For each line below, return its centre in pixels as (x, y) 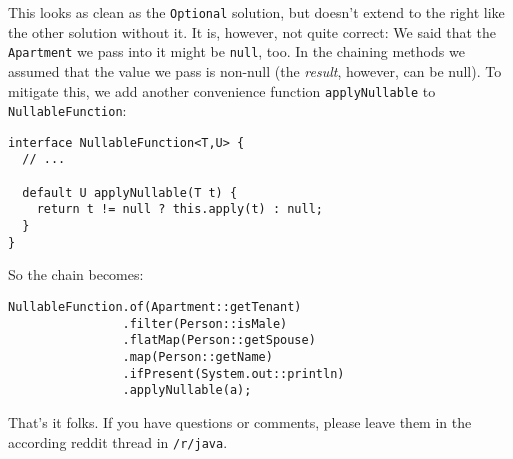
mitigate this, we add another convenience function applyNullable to (222, 90)
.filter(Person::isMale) (205, 323)
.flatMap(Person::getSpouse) (219, 340)
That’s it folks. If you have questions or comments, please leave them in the (240, 421)
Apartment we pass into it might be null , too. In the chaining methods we (236, 51)
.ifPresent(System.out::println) (233, 373)
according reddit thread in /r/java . (118, 441)
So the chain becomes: (76, 274)
